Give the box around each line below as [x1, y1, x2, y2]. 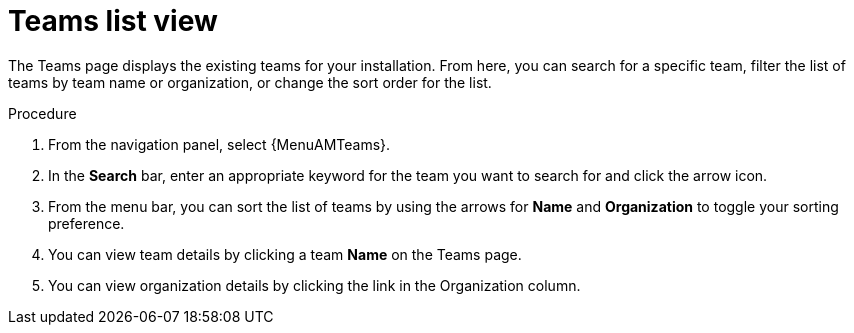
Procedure [8, 104, 77, 122]
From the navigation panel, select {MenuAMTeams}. [48, 135, 391, 153]
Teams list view [8, 4, 218, 38]
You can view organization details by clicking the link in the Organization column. [48, 276, 581, 294]
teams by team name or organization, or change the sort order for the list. [8, 73, 492, 91]
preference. [48, 214, 125, 232]
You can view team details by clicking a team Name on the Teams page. [48, 245, 522, 263]
